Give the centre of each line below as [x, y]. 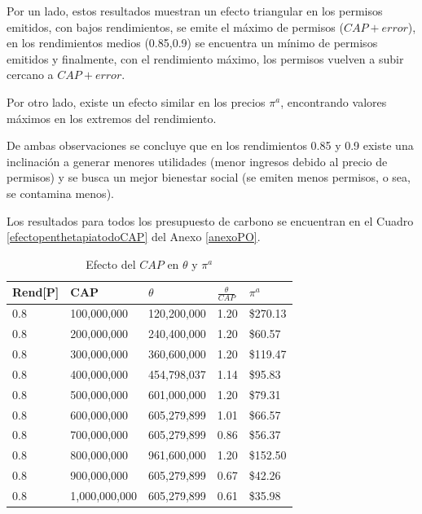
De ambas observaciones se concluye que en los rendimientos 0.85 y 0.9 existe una [210, 145]
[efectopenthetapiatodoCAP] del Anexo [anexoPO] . [134, 237]
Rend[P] [36, 292]
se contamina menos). [60, 193]
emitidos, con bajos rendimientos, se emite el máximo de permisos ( [175, 26]
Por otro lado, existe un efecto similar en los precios [136, 101]
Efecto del [111, 264]
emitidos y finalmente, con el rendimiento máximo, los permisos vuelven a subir [205, 58]
